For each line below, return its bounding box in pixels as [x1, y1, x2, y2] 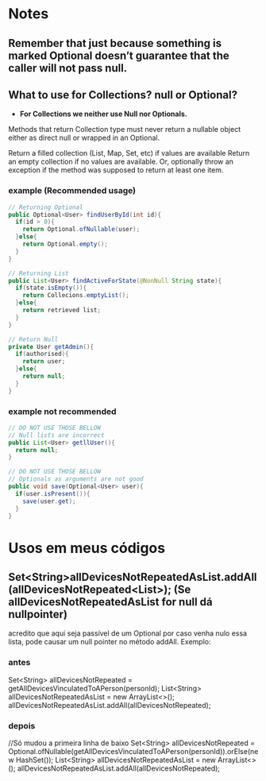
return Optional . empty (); [22, 240, 109, 249]
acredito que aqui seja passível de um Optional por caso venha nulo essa [8, 628, 248, 638]
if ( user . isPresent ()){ [15, 489, 91, 497]
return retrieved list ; [22, 307, 102, 315]
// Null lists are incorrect [8, 431, 105, 439]
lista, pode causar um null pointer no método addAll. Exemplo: [8, 637, 211, 647]
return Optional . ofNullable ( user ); [22, 226, 141, 234]
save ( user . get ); [22, 497, 77, 505]
